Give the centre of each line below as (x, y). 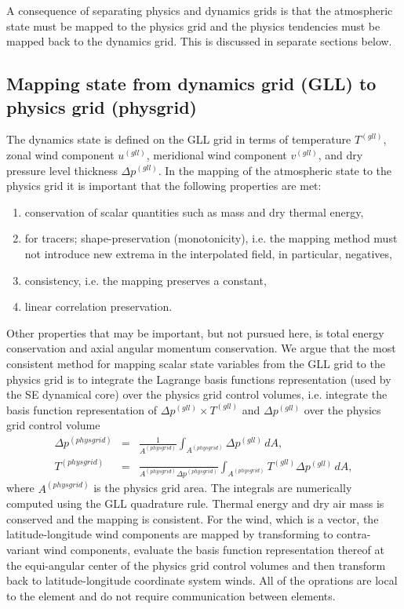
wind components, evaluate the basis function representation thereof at (214, 549)
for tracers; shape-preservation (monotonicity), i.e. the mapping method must (211, 238)
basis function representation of (82, 409)
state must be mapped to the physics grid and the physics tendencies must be (193, 26)
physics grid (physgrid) (102, 106)
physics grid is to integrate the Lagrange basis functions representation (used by (199, 379)
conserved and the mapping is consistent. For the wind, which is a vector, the (193, 518)
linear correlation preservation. (98, 306)
